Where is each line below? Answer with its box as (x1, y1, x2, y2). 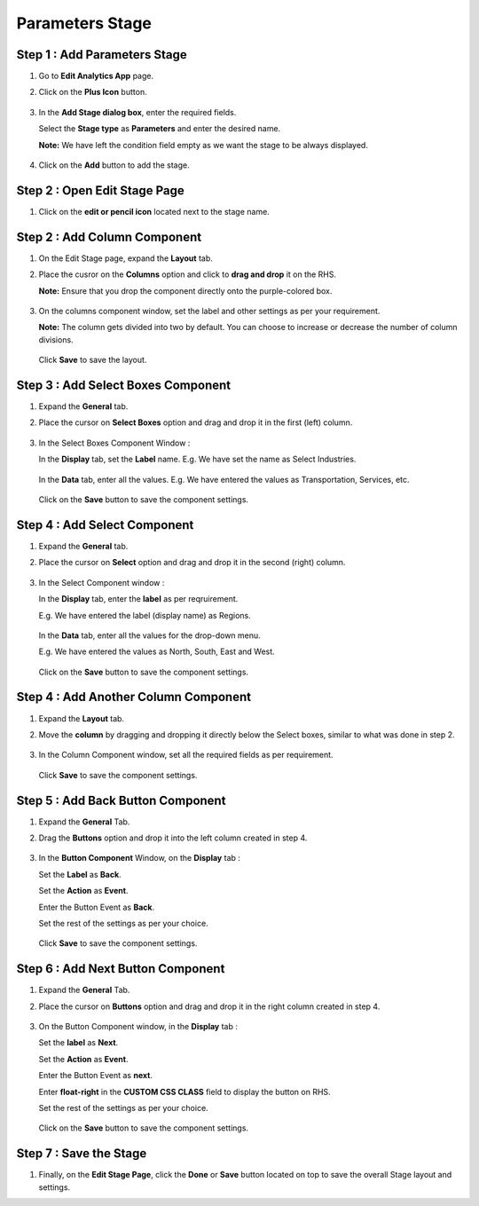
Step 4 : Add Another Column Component (16, 690, 252, 705)
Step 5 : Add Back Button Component (16, 792, 226, 808)
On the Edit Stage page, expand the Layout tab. (38, 253, 213, 264)
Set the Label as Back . (38, 869, 122, 879)
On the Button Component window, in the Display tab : (38, 1021, 239, 1032)
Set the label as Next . (38, 1037, 119, 1048)
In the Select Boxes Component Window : (38, 437, 191, 448)
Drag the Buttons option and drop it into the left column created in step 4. (38, 832, 308, 843)
